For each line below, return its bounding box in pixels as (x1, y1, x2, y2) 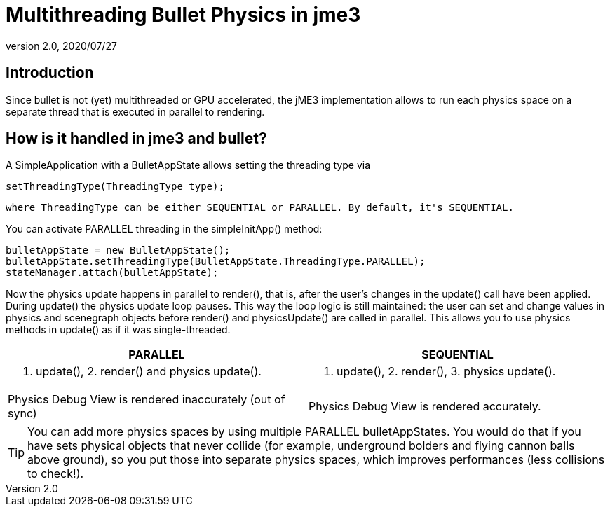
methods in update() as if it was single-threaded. (6, 324, 231, 336)
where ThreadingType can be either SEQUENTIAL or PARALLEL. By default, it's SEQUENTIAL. (6, 202, 514, 214)
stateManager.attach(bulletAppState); (6, 267, 219, 279)
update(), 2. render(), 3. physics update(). (337, 364, 556, 379)
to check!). (27, 466, 84, 481)
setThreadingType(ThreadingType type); (6, 181, 224, 193)
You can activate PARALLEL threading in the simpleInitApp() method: (6, 223, 323, 235)
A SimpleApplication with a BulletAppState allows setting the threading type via (6, 159, 371, 172)
